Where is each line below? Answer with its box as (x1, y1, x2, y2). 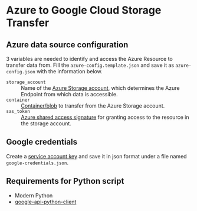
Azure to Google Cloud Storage (6, 4, 162, 17)
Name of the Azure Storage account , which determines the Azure (21, 85, 180, 92)
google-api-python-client (14, 198, 77, 205)
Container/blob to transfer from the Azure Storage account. (21, 102, 165, 109)
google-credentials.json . (6, 159, 69, 166)
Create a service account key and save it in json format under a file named (6, 152, 187, 160)
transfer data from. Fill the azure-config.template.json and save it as (6, 61, 175, 69)
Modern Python (14, 191, 53, 199)
